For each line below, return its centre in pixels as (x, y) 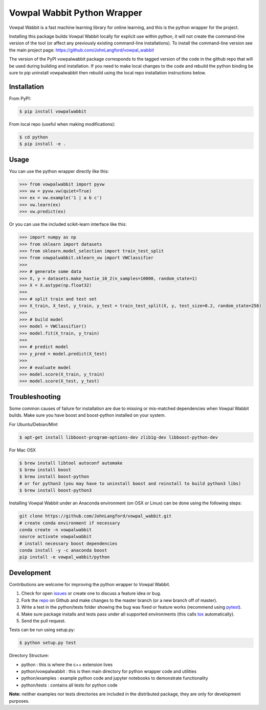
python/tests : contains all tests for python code (69, 685)
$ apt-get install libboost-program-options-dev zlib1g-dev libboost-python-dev (119, 437)
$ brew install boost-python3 (55, 490)
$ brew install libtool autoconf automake (71, 463)
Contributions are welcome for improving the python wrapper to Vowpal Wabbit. (90, 584)
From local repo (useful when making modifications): (62, 124)
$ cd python (34, 137)
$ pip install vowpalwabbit (53, 111)
